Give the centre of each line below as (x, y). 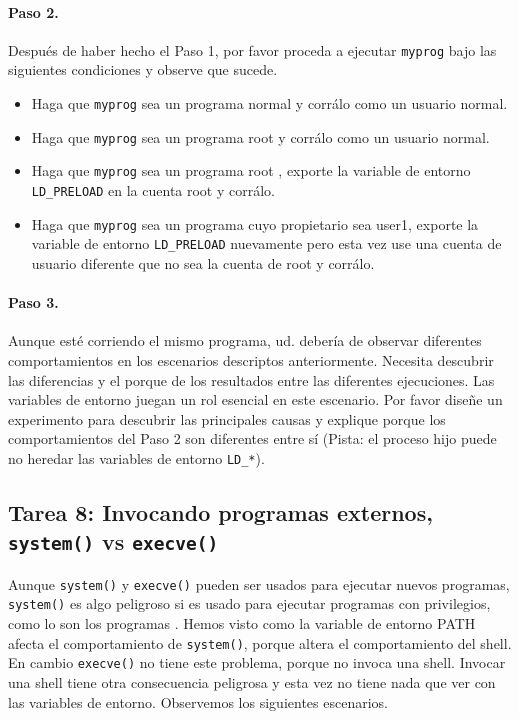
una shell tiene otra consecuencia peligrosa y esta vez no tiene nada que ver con (252, 681)
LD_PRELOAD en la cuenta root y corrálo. (153, 190)
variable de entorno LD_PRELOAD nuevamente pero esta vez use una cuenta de (266, 243)
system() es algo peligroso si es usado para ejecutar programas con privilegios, (249, 603)
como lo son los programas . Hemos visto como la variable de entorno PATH (242, 623)
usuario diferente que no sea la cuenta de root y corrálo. (203, 262)
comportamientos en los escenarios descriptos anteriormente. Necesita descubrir (251, 359)
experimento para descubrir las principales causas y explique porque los (227, 418)
